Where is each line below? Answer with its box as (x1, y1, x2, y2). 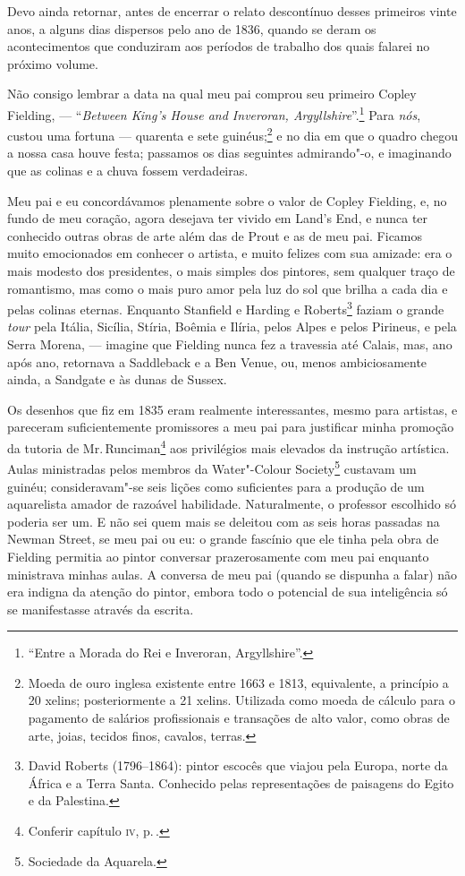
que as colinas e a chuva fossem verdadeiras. (7, 161, 249, 180)
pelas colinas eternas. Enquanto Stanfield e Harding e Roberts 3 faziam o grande (7, 297, 444, 318)
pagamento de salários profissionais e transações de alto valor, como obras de (28, 709, 450, 727)
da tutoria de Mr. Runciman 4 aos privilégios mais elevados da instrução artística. (7, 436, 450, 457)
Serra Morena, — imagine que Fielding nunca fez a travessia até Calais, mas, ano (7, 335, 452, 354)
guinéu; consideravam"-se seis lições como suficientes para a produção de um (7, 477, 425, 495)
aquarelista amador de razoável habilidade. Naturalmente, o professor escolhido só (7, 494, 456, 513)
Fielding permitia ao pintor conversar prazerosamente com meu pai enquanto (7, 546, 429, 565)
